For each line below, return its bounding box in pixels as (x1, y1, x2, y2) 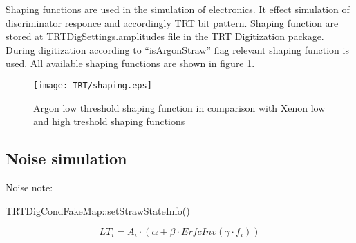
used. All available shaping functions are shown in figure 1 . (6, 56, 255, 70)
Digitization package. (234, 29, 324, 43)
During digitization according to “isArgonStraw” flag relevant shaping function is (6, 42, 349, 57)
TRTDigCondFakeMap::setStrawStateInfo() (6, 203, 190, 217)
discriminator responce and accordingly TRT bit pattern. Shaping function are (6, 15, 339, 30)
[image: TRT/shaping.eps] (33, 80, 152, 90)
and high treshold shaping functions (33, 114, 185, 128)
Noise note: (6, 180, 53, 195)
